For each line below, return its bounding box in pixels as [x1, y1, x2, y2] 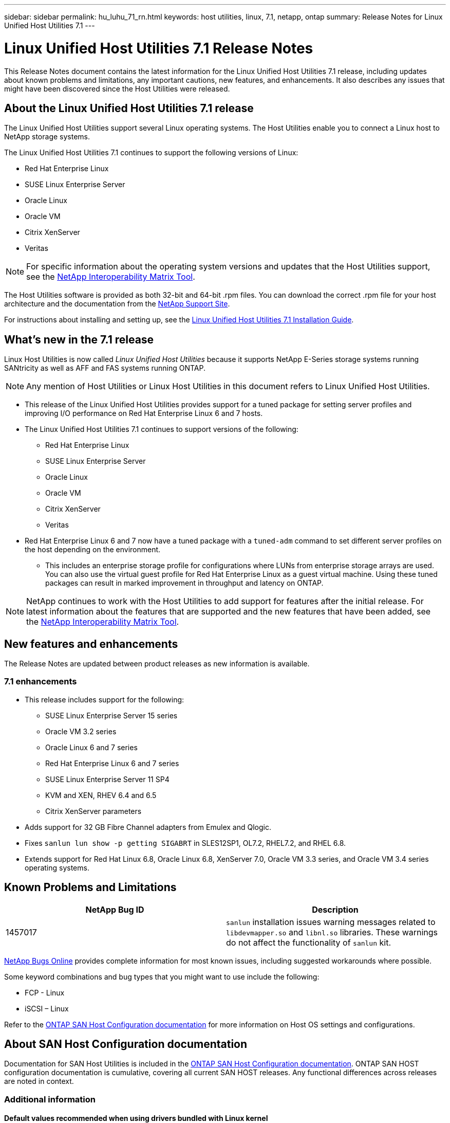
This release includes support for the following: [25, 695, 184, 704]
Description [312, 904, 359, 915]
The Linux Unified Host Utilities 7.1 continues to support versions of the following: [25, 425, 298, 434]
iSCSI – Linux [25, 1004, 69, 1013]
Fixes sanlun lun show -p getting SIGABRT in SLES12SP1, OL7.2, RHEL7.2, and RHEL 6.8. [25, 838, 346, 847]
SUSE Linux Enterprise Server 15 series [45, 711, 178, 720]
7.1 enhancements [4, 676, 77, 687]
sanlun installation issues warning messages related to [226, 916, 436, 927]
